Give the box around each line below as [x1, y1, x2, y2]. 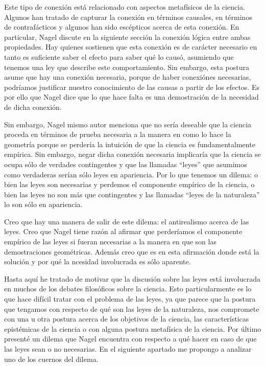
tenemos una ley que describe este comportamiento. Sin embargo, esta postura [4, 61, 250, 72]
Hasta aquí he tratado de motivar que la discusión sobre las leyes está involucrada [4, 273, 260, 284]
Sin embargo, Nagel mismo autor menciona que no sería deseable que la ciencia [4, 119, 252, 129]
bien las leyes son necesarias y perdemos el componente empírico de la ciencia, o [4, 179, 255, 190]
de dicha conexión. [4, 101, 62, 112]
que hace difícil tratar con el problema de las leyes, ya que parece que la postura [4, 293, 256, 304]
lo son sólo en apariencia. [4, 199, 83, 210]
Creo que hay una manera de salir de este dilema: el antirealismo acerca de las [4, 216, 249, 226]
